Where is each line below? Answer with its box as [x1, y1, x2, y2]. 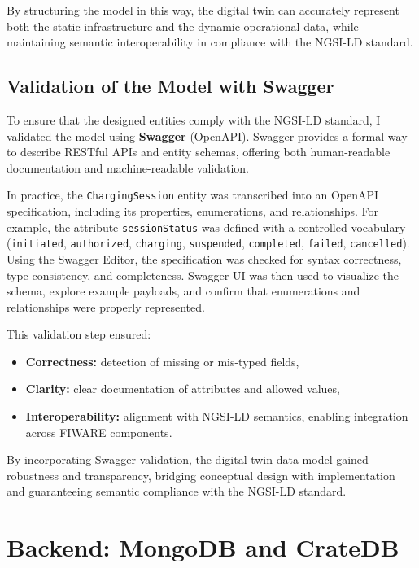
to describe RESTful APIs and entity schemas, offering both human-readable [7, 143, 391, 160]
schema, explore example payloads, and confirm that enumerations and [7, 282, 360, 299]
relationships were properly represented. [7, 298, 205, 315]
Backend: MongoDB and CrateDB [7, 531, 399, 564]
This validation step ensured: [7, 326, 151, 343]
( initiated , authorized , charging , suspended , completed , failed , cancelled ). [7, 234, 410, 251]
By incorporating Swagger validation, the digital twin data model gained [7, 451, 369, 468]
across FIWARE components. [25, 423, 172, 440]
